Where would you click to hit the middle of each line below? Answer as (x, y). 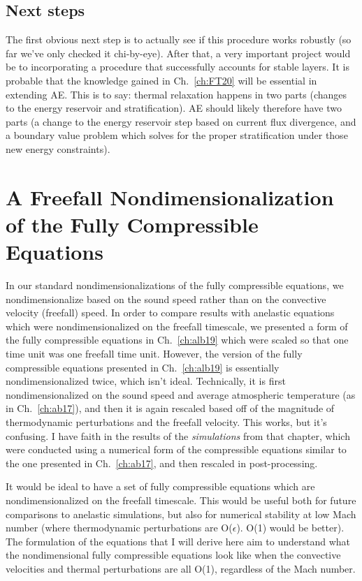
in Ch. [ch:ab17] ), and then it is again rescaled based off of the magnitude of (170, 408)
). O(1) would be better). (290, 528)
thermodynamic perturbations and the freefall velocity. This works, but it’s (166, 421)
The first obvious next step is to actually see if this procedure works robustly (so (179, 39)
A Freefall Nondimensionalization (170, 197)
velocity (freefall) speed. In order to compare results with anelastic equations (170, 312)
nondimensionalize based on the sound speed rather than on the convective (166, 299)
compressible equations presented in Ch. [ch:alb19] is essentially (143, 367)
